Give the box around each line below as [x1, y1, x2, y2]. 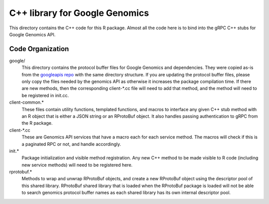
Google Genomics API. [9, 31, 56, 37]
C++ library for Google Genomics [9, 7, 149, 18]
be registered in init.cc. [21, 92, 69, 98]
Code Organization [9, 45, 69, 53]
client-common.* [9, 99, 44, 105]
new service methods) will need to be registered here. [21, 162, 133, 168]
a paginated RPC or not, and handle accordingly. [21, 141, 122, 147]
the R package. [21, 120, 53, 126]
